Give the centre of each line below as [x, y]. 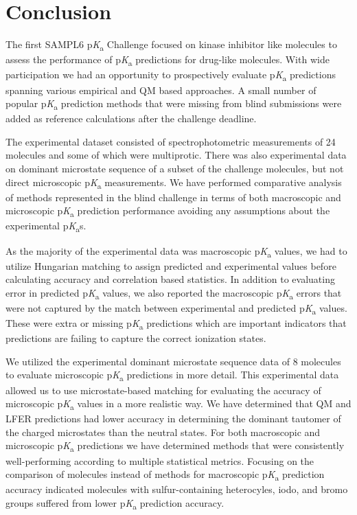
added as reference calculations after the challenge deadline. [131, 118]
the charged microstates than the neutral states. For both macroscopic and [163, 432]
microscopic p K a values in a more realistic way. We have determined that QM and [178, 404]
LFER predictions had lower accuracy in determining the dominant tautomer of [173, 419]
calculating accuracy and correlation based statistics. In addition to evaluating [170, 279]
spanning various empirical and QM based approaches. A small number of [161, 90]
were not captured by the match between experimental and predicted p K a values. [176, 309]
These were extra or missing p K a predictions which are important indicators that [176, 324]
